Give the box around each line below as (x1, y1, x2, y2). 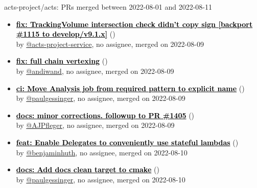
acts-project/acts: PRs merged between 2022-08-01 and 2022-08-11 (4, 2, 213, 12)
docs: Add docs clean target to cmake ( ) (16, 164, 159, 175)
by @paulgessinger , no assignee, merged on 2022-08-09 (16, 93, 185, 103)
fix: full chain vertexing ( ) (16, 56, 108, 66)
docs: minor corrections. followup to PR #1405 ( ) (16, 110, 195, 120)
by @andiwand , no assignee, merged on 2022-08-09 (16, 65, 174, 76)
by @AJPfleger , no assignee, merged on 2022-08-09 (16, 120, 175, 130)
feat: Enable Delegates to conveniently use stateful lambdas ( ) (16, 137, 239, 147)
